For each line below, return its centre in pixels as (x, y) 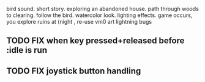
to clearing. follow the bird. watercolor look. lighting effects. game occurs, (99, 15)
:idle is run (27, 50)
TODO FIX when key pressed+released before (95, 41)
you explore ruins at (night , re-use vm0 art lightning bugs (79, 22)
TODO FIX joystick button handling (74, 71)
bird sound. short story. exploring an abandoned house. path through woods (102, 9)
